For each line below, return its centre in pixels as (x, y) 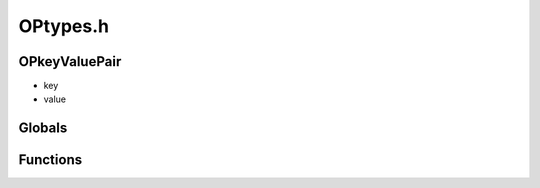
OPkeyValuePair (70, 61)
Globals (43, 128)
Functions (50, 160)
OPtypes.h (64, 26)
